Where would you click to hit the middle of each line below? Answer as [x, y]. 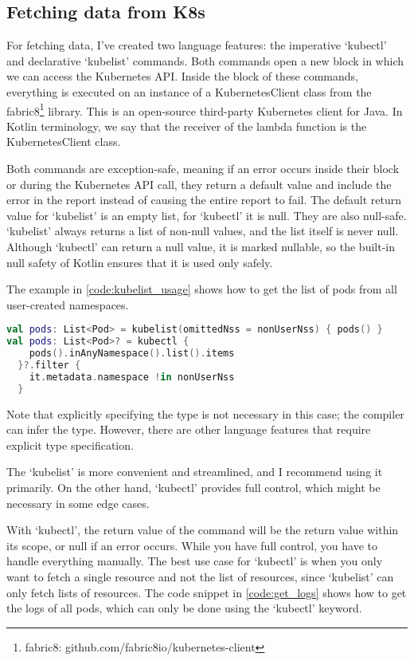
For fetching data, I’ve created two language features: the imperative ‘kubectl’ [197, 45]
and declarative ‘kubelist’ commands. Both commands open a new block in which [205, 60]
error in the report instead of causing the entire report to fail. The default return [204, 200]
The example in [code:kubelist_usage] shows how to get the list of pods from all [202, 289]
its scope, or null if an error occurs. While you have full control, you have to [192, 545]
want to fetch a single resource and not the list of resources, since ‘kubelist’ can [200, 576]
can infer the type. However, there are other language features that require [189, 429]
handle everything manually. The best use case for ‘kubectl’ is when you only [195, 561]
